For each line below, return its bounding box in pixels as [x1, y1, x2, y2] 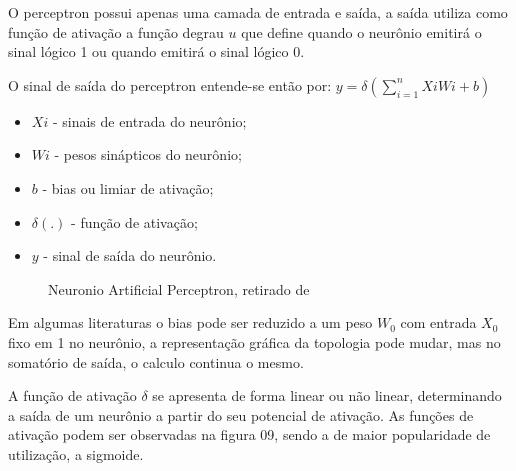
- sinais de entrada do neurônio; [52, 110, 247, 131]
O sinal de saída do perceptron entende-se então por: [8, 74, 332, 95]
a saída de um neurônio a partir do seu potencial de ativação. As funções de [8, 404, 474, 425]
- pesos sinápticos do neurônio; [54, 144, 242, 165]
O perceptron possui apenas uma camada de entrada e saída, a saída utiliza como [8, 2, 508, 22]
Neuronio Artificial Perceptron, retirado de [48, 278, 310, 299]
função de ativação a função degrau [8, 21, 224, 42]
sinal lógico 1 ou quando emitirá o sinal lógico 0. [8, 41, 305, 62]
